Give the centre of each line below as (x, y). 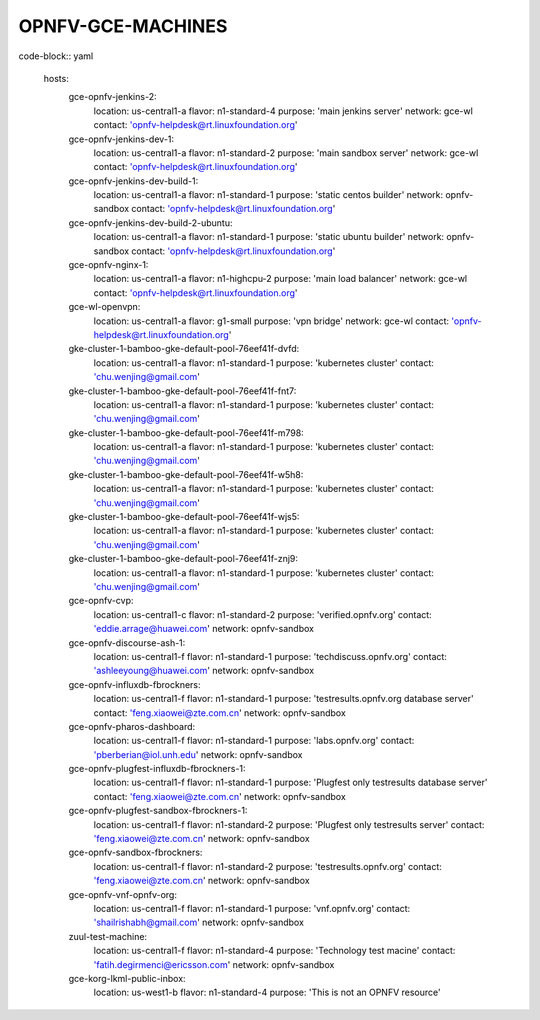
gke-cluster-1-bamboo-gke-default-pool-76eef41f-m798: (186, 432)
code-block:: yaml (56, 56)
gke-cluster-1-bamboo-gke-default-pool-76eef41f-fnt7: (182, 391)
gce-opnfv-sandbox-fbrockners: (135, 852)
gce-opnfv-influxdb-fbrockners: (134, 684)
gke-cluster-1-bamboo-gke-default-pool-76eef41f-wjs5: (184, 517)
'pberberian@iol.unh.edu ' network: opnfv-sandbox (198, 754)
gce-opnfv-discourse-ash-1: (127, 642)
